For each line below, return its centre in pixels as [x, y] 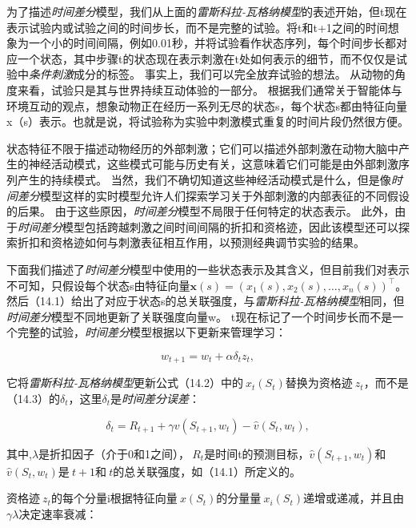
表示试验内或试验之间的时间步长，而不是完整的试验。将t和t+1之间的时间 [197, 27]
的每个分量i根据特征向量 [114, 498]
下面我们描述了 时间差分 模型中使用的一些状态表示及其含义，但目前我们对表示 [208, 269]
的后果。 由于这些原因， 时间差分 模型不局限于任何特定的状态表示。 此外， [201, 211]
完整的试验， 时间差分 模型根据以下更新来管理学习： [152, 332]
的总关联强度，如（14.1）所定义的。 [207, 471]
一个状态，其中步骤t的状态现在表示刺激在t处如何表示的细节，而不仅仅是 [206, 58]
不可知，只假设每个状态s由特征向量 [98, 285]
